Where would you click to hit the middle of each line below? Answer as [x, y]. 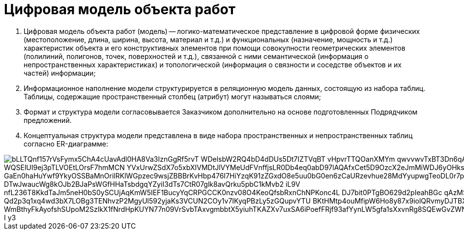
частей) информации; [60, 73]
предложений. [48, 120]
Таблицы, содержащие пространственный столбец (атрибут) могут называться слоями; [173, 96]
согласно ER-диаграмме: [66, 144]
